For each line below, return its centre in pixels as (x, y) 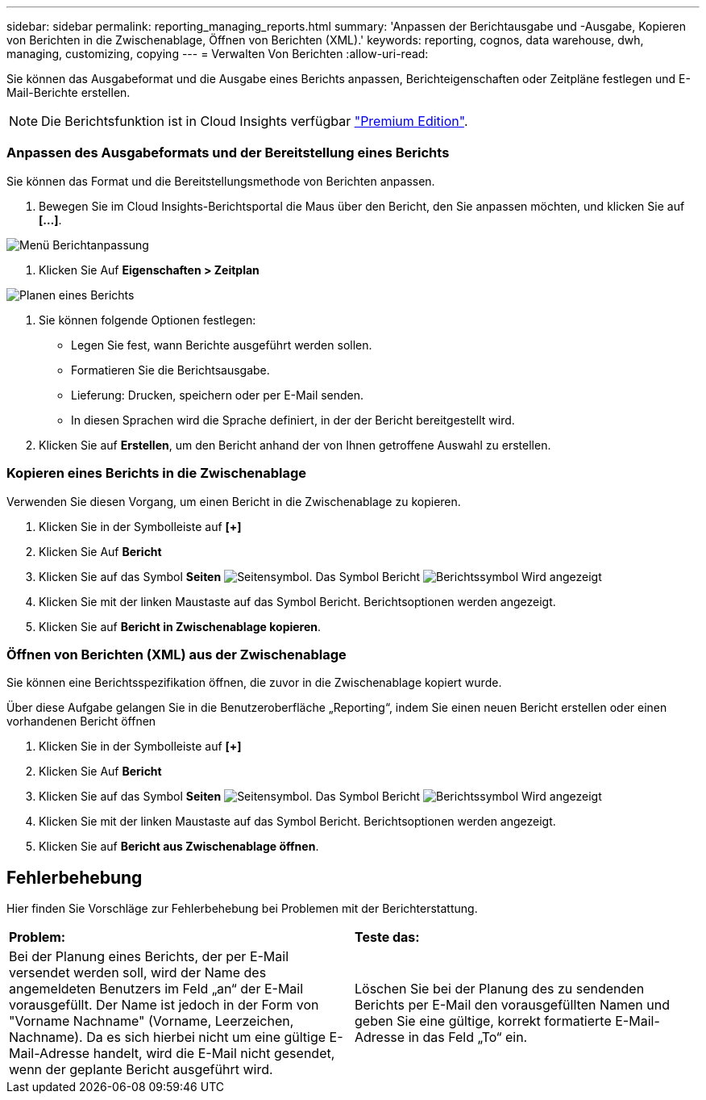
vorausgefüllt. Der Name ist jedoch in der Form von (164, 1005)
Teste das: (387, 937)
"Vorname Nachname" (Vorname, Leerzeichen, (152, 1021)
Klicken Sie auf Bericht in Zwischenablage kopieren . (180, 626)
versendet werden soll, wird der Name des (138, 973)
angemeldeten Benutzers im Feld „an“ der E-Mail (156, 989)
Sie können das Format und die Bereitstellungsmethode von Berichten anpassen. (221, 181)
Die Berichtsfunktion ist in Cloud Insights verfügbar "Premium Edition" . (255, 121)
